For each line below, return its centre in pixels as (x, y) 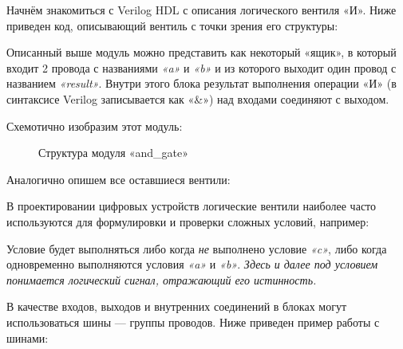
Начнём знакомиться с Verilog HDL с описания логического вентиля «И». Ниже (201, 10)
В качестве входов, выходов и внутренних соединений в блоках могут (177, 306)
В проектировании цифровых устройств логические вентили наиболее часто (192, 206)
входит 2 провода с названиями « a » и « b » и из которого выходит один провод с (201, 67)
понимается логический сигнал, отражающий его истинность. (162, 279)
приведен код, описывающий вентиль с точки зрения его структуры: (172, 25)
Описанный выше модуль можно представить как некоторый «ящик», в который (201, 52)
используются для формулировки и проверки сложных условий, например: (188, 221)
